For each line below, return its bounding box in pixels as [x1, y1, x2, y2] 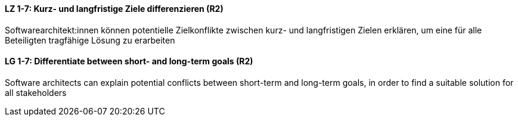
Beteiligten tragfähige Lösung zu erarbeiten [5, 35, 175, 45]
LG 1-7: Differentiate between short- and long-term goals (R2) [5, 56, 253, 67]
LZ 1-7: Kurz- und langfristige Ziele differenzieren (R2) [5, 4, 224, 14]
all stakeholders [5, 87, 67, 98]
